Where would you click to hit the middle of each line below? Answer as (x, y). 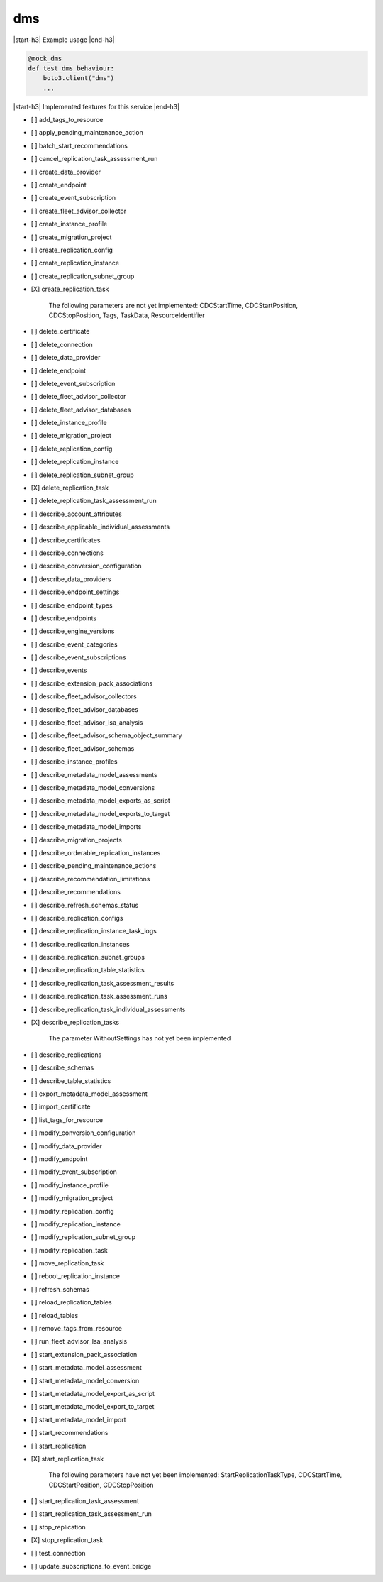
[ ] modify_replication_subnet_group (83, 1237)
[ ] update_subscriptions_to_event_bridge (91, 1566)
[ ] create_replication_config (72, 250)
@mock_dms (45, 58)
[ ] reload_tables (55, 1315)
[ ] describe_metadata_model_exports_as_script (100, 801)
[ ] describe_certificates (66, 540)
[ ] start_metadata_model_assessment (86, 1368)
